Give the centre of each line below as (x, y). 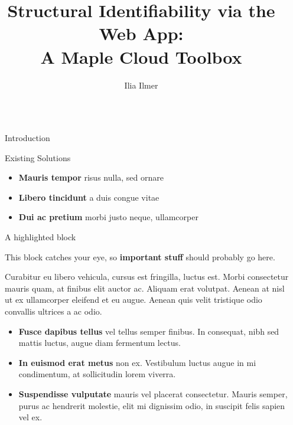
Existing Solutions (38, 157)
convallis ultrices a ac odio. (53, 311)
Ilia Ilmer (141, 85)
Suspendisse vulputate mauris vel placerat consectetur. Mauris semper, (153, 394)
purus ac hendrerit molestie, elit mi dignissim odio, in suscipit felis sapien (152, 405)
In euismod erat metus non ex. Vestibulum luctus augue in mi (137, 362)
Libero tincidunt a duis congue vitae (89, 197)
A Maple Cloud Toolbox (141, 56)
